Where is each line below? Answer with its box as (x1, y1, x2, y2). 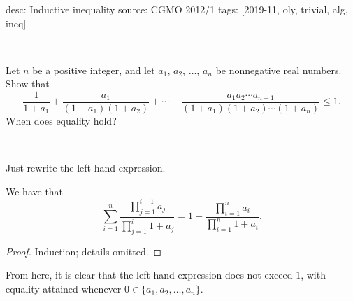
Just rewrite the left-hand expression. (6, 160, 166, 175)
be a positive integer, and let (32, 62, 155, 77)
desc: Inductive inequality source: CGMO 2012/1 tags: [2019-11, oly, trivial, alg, (6, 2, 348, 16)
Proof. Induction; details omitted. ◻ (6, 244, 162, 258)
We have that (6, 183, 64, 198)
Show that (6, 76, 50, 91)
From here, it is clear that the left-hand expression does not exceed (6, 267, 293, 282)
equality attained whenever (6, 281, 122, 296)
